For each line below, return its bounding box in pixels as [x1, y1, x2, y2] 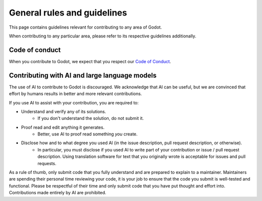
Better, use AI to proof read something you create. [37, 131, 138, 137]
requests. [37, 160, 57, 166]
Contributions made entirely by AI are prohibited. [9, 190, 107, 196]
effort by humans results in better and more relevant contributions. [9, 91, 142, 97]
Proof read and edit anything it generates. [21, 124, 105, 130]
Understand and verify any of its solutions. [21, 108, 106, 114]
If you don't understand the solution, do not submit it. [37, 116, 144, 121]
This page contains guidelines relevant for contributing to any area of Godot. [9, 24, 162, 30]
